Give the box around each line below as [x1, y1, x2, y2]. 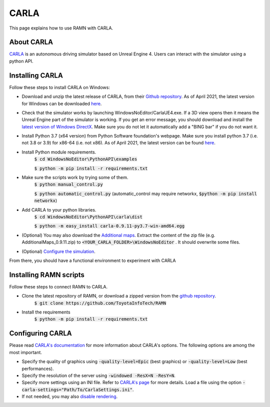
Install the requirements [21, 309, 70, 315]
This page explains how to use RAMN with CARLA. [9, 25, 113, 31]
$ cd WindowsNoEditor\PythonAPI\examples [34, 156, 137, 162]
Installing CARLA [9, 71, 63, 79]
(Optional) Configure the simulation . [21, 248, 96, 254]
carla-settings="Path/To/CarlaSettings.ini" [21, 386, 133, 392]
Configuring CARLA [9, 329, 72, 337]
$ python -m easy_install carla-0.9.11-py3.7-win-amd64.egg [34, 223, 185, 229]
